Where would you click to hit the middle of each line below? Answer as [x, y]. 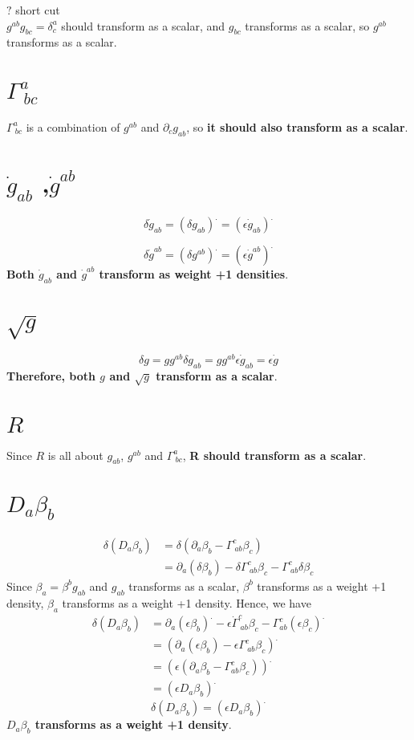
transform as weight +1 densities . [194, 274]
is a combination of [73, 126]
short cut [38, 10]
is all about [75, 455]
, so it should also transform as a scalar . [297, 126]
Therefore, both [51, 375]
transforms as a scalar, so [307, 25]
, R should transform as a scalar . [274, 455]
